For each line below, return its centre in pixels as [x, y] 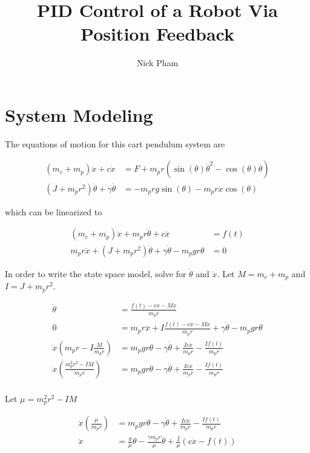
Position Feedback [157, 34]
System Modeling [79, 114]
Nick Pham [157, 63]
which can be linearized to [54, 211]
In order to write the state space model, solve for [96, 273]
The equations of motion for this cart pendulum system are [115, 143]
